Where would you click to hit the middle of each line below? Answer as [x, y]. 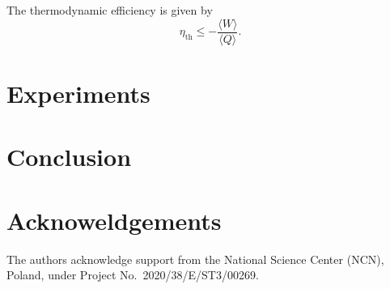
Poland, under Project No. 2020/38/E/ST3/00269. [133, 275]
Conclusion [69, 157]
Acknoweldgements [114, 220]
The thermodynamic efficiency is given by [110, 10]
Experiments [78, 93]
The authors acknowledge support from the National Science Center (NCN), [195, 259]
